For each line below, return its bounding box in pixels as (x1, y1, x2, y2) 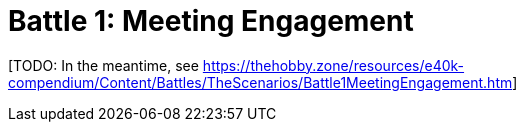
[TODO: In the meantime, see (8, 56, 199, 74)
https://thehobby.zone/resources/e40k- (202, 56, 465, 74)
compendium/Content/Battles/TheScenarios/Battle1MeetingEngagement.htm (8, 73, 513, 91)
